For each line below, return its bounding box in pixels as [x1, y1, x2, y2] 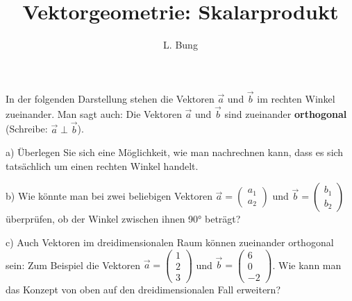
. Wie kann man [272, 257, 342, 272]
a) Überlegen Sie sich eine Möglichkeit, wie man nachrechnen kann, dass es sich [6, 145, 344, 160]
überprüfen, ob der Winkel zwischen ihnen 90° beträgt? [6, 212, 241, 226]
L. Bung [163, 37, 198, 52]
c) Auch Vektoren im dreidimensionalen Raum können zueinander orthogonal [6, 234, 334, 249]
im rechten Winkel [257, 91, 335, 105]
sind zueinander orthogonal [224, 106, 347, 121]
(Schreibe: [6, 121, 48, 136]
